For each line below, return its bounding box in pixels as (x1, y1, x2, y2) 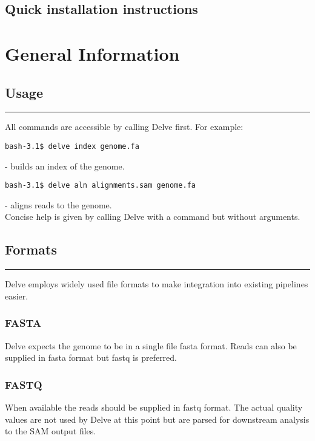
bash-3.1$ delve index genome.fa (5, 142, 139, 151)
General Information (5, 41, 180, 66)
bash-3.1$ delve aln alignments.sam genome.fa (5, 181, 196, 190)
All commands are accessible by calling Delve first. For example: (5, 120, 244, 133)
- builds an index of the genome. (5, 159, 125, 172)
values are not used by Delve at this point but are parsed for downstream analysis (5, 412, 310, 425)
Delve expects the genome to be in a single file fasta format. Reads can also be (5, 339, 297, 352)
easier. (5, 289, 28, 302)
